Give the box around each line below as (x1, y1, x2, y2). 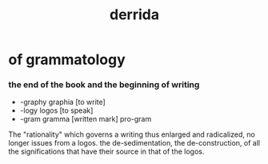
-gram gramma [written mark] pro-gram (19, 114, 152, 124)
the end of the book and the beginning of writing (8, 79, 200, 90)
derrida (109, 6, 160, 24)
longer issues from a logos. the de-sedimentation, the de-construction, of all (8, 138, 261, 148)
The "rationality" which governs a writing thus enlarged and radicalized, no (8, 130, 256, 139)
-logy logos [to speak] (19, 106, 94, 115)
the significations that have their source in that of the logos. (8, 146, 205, 157)
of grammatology (8, 50, 126, 69)
